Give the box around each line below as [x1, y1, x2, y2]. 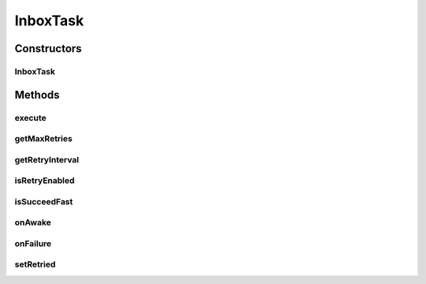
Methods [14, 88, 60, 102]
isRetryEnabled [14, 175, 75, 186]
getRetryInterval [14, 154, 80, 165]
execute [14, 112, 47, 123]
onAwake [14, 217, 51, 228]
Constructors [14, 42, 82, 55]
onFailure [14, 237, 52, 248]
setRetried [14, 259, 56, 270]
